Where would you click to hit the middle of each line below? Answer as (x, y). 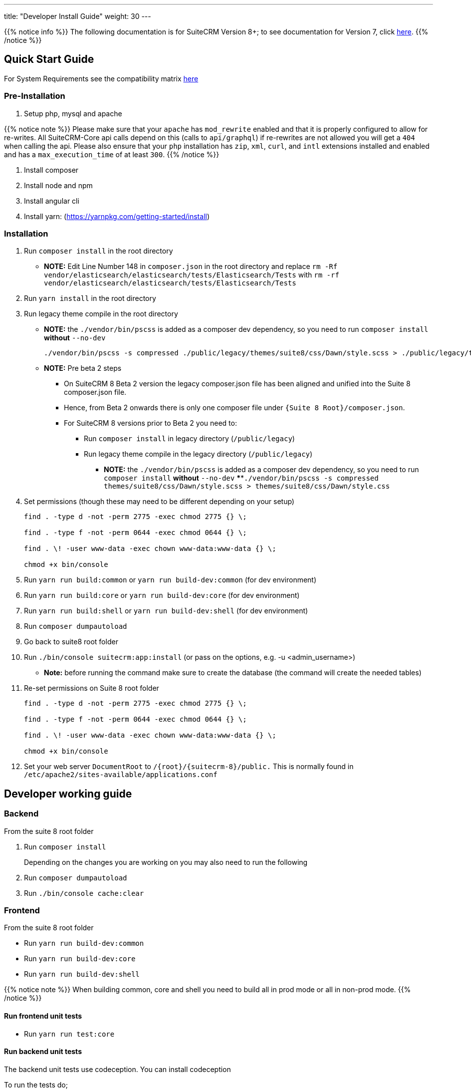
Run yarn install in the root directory (90, 298)
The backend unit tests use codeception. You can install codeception (118, 1069)
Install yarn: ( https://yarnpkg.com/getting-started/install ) (117, 216)
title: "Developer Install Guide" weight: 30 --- (78, 16)
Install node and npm (58, 185)
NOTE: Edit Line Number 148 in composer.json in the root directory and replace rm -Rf (191, 267)
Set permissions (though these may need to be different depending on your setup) (159, 502)
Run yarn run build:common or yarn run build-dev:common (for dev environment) (170, 580)
